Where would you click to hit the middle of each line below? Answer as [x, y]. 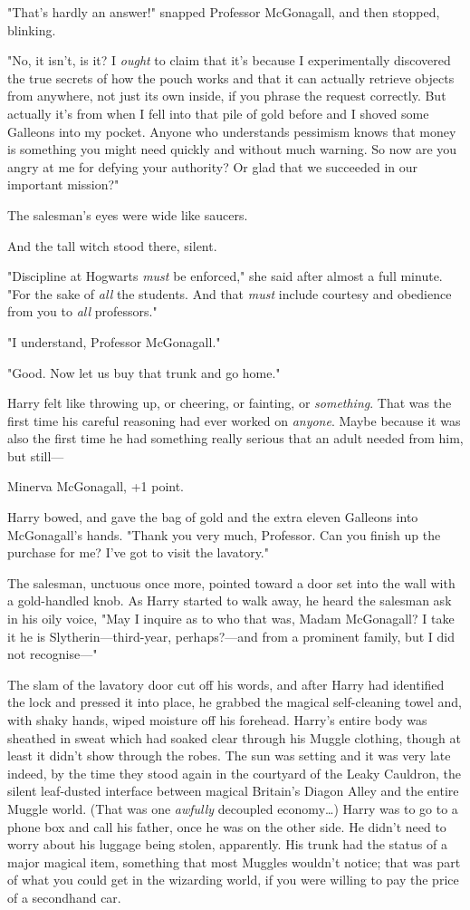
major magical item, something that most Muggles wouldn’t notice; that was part [234, 862]
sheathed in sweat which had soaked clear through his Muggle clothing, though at [234, 737]
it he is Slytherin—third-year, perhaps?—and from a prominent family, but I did [231, 636]
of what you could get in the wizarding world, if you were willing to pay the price [233, 880]
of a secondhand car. [64, 897]
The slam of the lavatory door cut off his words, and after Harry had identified [226, 684]
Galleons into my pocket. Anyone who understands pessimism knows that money [232, 131]
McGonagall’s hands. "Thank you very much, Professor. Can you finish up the [224, 534]
